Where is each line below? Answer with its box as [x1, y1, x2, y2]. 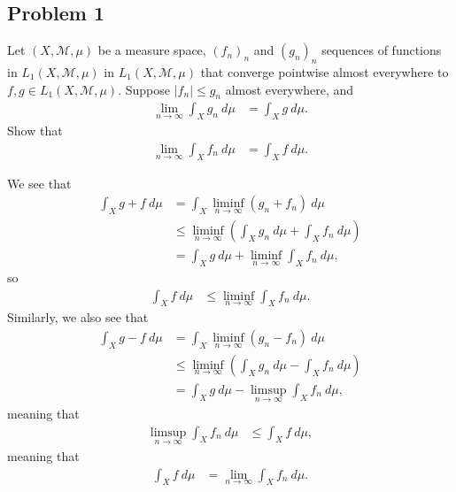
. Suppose [118, 80, 171, 98]
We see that [7, 173, 72, 192]
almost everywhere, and [225, 80, 354, 98]
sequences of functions [321, 41, 442, 59]
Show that [7, 121, 63, 140]
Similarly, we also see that [7, 308, 149, 327]
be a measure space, [97, 41, 206, 59]
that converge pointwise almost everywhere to [200, 63, 449, 81]
